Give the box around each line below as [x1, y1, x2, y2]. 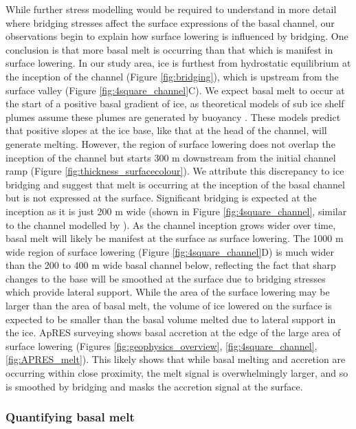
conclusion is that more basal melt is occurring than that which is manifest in [5, 42, 333, 56]
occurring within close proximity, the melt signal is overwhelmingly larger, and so [5, 366, 348, 380]
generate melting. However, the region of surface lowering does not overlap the [5, 136, 335, 151]
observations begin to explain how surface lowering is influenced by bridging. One [5, 29, 348, 43]
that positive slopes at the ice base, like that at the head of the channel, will [5, 123, 327, 137]
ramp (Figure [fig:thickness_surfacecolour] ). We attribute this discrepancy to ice [5, 164, 344, 178]
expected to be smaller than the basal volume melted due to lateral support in [5, 311, 336, 326]
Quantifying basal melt [5, 408, 135, 426]
